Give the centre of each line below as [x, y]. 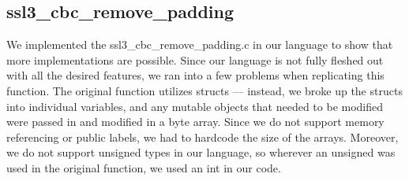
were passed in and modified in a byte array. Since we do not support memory [195, 122]
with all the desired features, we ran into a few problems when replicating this [195, 75]
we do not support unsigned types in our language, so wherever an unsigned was [201, 152]
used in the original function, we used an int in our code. [144, 167]
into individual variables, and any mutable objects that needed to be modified [195, 106]
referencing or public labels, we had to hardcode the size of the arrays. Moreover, [203, 137]
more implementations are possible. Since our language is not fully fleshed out [195, 59]
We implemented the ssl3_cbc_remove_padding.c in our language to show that [200, 44]
